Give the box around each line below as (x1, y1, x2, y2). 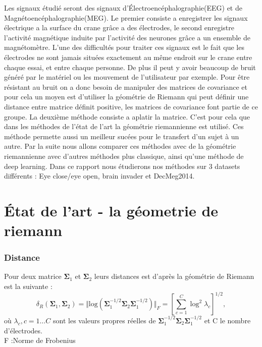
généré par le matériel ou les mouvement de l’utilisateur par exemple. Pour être (4, 72, 250, 82)
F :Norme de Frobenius (4, 335, 76, 345)
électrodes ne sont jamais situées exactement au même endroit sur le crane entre (4, 51, 252, 62)
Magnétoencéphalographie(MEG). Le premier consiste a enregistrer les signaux (4, 12, 248, 23)
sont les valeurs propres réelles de (53, 315, 156, 325)
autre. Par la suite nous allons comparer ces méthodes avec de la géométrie (4, 141, 236, 151)
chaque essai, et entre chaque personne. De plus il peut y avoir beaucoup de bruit (4, 62, 256, 72)
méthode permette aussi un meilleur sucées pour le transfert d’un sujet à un (4, 131, 239, 141)
